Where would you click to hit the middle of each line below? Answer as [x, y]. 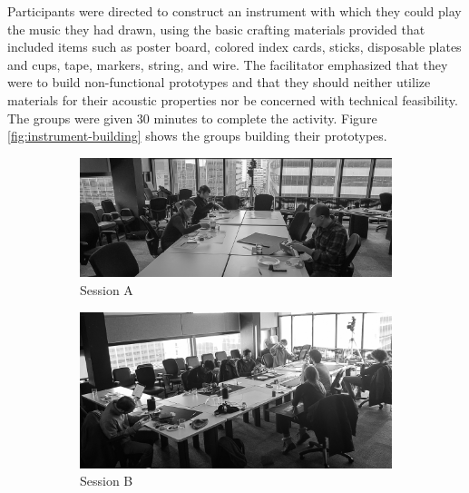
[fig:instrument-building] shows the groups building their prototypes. [197, 136]
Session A [107, 290]
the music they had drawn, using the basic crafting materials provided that [216, 29]
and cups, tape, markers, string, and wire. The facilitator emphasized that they [228, 64]
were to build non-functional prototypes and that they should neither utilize [219, 82]
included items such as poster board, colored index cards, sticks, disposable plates [234, 47]
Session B [107, 481]
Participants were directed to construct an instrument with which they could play [234, 11]
